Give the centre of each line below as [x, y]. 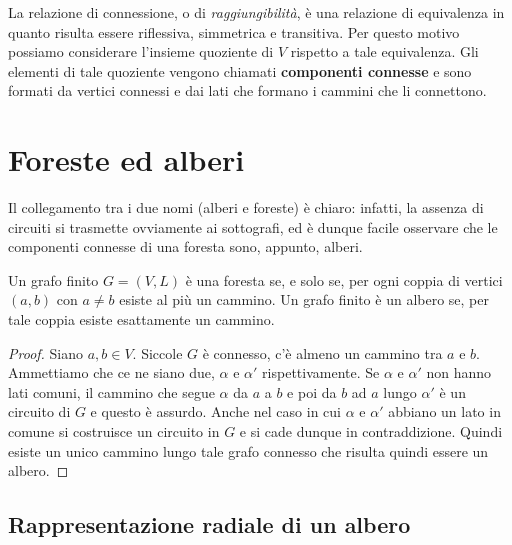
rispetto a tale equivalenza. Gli [384, 51]
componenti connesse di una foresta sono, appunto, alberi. [185, 246]
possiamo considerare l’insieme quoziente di [141, 51]
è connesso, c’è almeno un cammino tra [322, 352]
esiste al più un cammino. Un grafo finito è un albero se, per [304, 299]
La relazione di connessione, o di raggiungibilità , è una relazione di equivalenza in [256, 12]
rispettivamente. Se [321, 372]
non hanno [459, 372]
